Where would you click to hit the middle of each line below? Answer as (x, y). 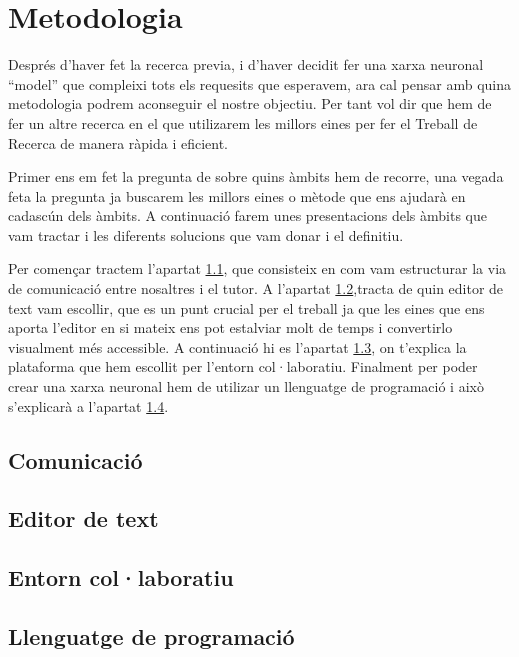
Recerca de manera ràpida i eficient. (118, 142)
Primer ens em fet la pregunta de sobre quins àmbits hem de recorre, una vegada (256, 176)
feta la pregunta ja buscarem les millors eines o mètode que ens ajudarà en (237, 195)
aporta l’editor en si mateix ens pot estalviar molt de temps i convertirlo (230, 327)
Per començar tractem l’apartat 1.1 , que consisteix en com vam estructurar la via (257, 268)
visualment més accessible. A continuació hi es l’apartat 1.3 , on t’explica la (237, 346)
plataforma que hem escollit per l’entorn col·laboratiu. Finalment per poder (243, 366)
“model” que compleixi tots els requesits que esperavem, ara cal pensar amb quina (260, 83)
